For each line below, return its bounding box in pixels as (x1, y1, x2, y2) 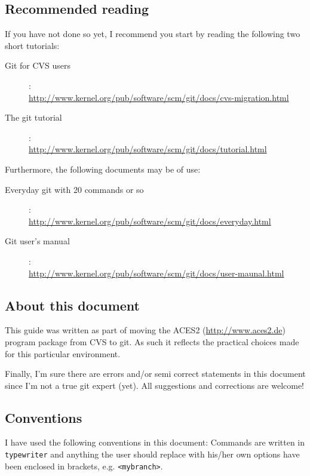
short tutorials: (5, 39, 60, 51)
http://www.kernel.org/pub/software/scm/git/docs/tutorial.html (29, 143, 267, 155)
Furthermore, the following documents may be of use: (5, 162, 201, 175)
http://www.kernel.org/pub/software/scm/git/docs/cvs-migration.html (29, 91, 289, 103)
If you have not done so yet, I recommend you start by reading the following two (5, 27, 300, 40)
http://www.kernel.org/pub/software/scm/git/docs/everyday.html (29, 214, 271, 227)
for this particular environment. (5, 347, 121, 360)
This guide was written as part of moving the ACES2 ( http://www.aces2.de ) (5, 324, 286, 336)
